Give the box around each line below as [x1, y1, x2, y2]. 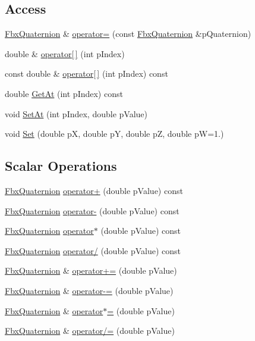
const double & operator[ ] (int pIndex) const [5, 67, 168, 80]
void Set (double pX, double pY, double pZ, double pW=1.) [5, 127, 224, 140]
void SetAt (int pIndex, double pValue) [5, 107, 147, 120]
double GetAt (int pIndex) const [5, 87, 123, 99]
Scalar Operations [5, 157, 117, 175]
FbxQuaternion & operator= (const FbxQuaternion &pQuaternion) [5, 27, 251, 40]
